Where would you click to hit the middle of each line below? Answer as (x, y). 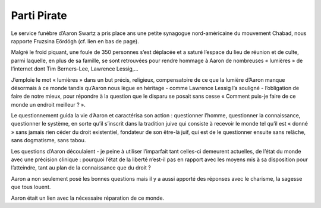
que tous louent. (31, 187)
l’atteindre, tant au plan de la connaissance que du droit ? (81, 168)
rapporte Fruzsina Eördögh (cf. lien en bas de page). (75, 41)
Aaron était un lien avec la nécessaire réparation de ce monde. (88, 198)
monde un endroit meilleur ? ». (48, 104)
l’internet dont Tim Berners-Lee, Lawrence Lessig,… (75, 69)
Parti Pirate (39, 15)
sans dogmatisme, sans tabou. (48, 140)
